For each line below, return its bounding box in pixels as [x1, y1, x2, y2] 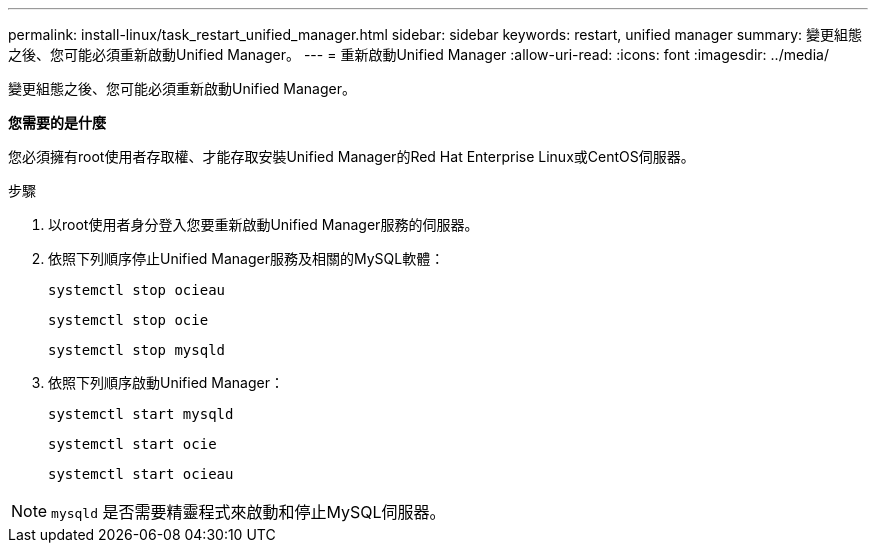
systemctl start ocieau [48, 466, 234, 482]
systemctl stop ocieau [48, 282, 226, 298]
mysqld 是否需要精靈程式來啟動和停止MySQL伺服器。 [51, 502, 446, 522]
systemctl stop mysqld [48, 342, 226, 358]
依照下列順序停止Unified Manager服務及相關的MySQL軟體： [48, 250, 445, 267]
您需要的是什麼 [8, 114, 106, 131]
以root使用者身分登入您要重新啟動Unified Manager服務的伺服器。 [48, 216, 479, 233]
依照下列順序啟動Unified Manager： [48, 374, 284, 391]
